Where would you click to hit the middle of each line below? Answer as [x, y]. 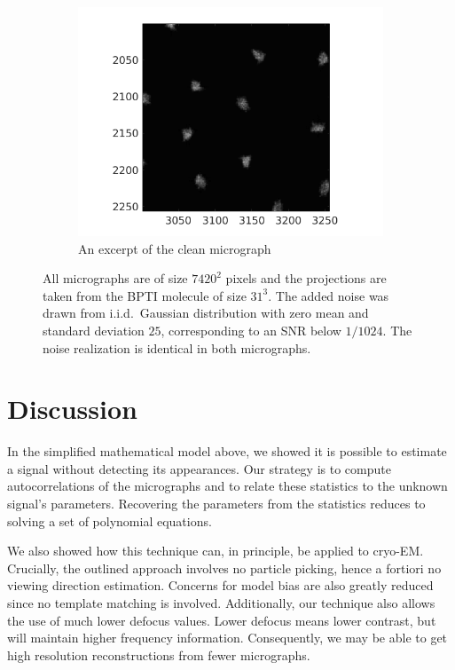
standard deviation [94, 330]
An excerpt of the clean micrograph [175, 248]
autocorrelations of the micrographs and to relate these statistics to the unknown [227, 486]
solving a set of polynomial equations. [110, 520]
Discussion [72, 409]
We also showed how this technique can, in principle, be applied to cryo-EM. [216, 551]
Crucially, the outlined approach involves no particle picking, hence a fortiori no [224, 568]
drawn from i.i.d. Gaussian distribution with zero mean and [206, 313]
